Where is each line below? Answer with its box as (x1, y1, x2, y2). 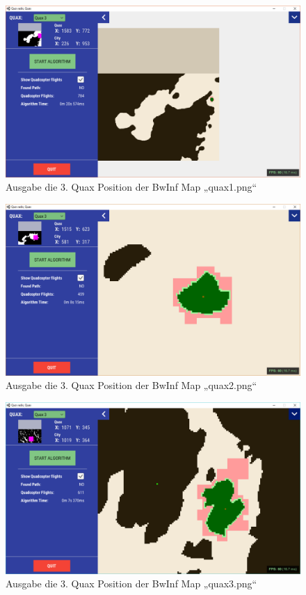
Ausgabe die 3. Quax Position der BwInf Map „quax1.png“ (6, 180, 257, 194)
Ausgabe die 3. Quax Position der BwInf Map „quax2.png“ (6, 378, 257, 392)
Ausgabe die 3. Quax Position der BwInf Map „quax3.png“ (6, 576, 257, 591)
